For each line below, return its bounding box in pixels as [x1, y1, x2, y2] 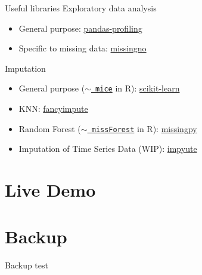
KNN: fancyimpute [18, 102, 88, 115]
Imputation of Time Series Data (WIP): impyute [18, 142, 197, 155]
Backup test [5, 259, 48, 271]
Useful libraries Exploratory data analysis [5, 2, 157, 14]
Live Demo [5, 178, 96, 202]
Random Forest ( [18, 122, 81, 135]
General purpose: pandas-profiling [18, 22, 142, 34]
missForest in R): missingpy [91, 122, 197, 135]
